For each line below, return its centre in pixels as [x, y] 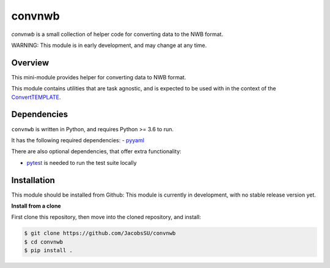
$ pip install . [49, 251]
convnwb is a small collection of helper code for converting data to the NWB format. [117, 34]
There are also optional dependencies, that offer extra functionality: [96, 151]
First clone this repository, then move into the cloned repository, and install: [106, 217]
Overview [30, 63]
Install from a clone [36, 206]
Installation [33, 180]
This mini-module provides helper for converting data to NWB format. [99, 77]
